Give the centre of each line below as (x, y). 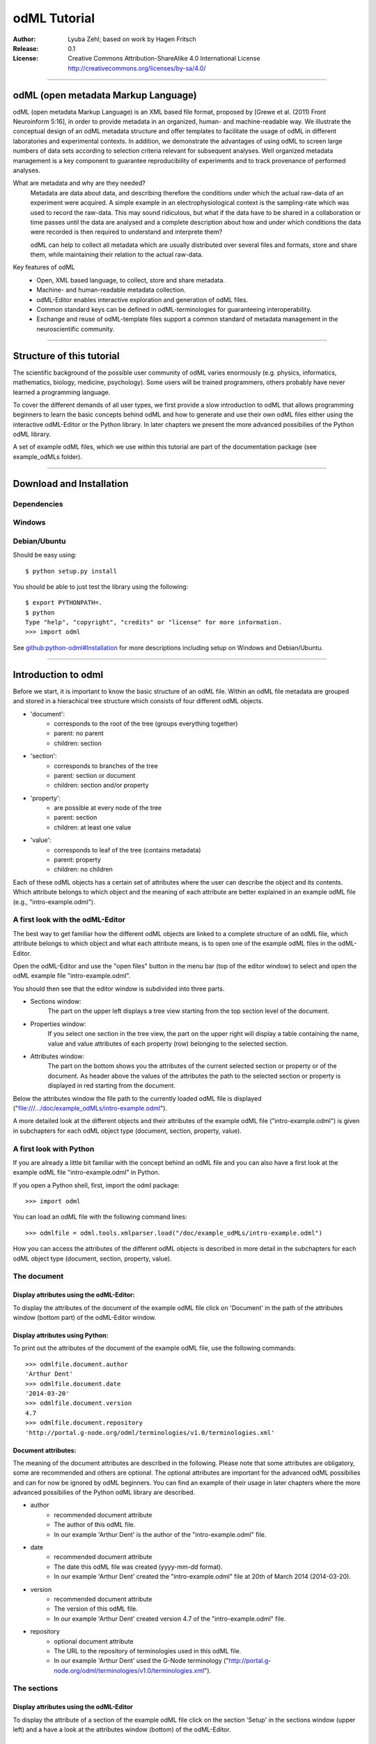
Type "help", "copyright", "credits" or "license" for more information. (154, 622)
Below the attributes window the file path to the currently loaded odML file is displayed (137, 1098)
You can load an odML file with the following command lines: (100, 1217)
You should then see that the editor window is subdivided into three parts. (119, 988)
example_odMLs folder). (48, 456)
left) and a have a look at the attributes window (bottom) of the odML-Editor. (122, 1729)
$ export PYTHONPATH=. (64, 603)
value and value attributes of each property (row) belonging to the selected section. (168, 1044)
